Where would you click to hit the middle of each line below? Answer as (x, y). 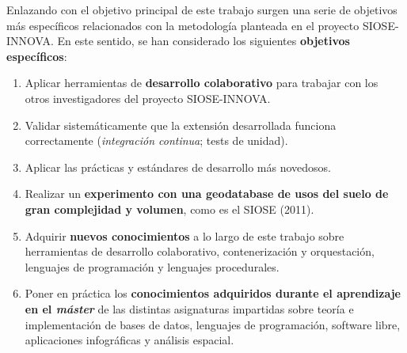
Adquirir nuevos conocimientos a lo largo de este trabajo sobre (184, 235)
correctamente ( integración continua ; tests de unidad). (156, 140)
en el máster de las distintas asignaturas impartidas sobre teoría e (189, 308)
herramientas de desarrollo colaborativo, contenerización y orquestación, (200, 251)
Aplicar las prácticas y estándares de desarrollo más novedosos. (178, 167)
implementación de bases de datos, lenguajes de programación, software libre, (213, 324)
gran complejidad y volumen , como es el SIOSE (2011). (169, 209)
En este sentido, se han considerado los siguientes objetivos (203, 41)
